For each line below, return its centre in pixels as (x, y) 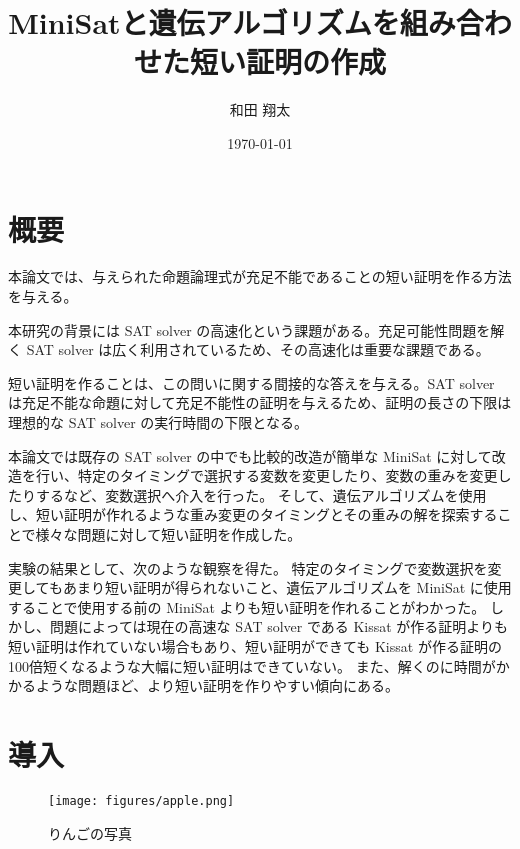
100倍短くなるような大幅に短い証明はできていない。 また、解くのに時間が (252, 665)
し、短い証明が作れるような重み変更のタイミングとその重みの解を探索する (253, 514)
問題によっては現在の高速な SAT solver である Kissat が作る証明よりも (279, 626)
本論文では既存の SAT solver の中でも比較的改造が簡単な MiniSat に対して (250, 455)
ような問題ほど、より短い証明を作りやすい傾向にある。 (217, 685)
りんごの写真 (90, 832)
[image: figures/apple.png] (141, 800)
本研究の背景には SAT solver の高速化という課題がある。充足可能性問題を (249, 329)
